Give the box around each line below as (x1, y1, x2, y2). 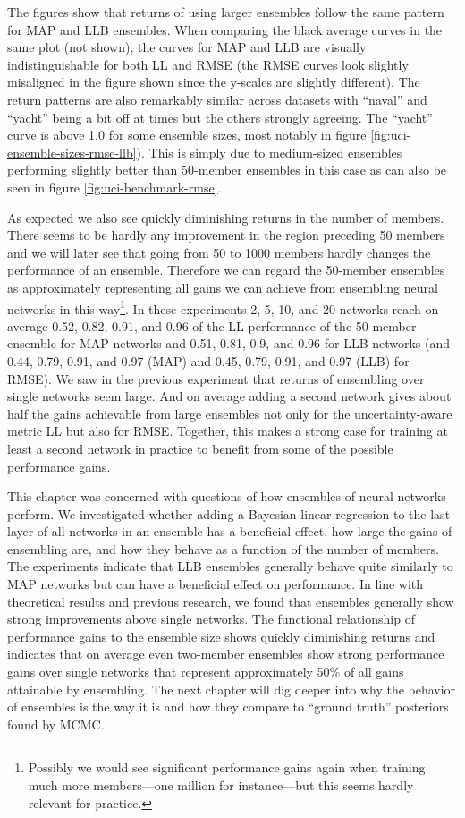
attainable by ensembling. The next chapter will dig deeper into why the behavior (7, 679, 456, 698)
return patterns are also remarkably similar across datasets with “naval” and (7, 89, 427, 108)
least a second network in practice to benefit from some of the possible (7, 439, 393, 457)
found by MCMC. (7, 714, 105, 733)
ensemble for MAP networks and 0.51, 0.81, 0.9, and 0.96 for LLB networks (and (7, 334, 451, 353)
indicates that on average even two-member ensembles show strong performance (7, 644, 444, 663)
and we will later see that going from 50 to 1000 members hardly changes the (7, 243, 431, 261)
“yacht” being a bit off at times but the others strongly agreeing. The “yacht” (7, 107, 433, 126)
